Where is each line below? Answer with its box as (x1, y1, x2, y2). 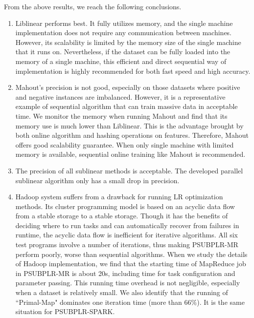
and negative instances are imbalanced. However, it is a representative (15, 91, 226, 102)
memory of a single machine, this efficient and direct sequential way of (15, 56, 227, 66)
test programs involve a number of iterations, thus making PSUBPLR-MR (15, 239, 238, 250)
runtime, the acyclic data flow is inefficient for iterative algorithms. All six (15, 230, 238, 240)
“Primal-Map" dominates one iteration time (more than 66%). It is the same (15, 297, 245, 307)
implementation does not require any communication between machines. (15, 27, 232, 38)
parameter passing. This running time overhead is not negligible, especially (15, 277, 240, 288)
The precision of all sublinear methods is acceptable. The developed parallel (15, 165, 243, 175)
